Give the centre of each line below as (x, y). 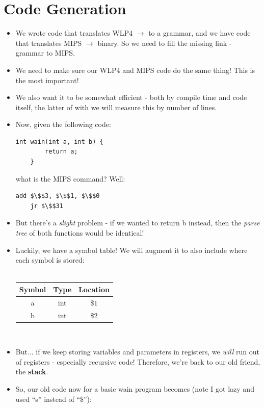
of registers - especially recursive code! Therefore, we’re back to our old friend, (138, 361)
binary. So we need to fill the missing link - (165, 43)
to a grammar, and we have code (200, 33)
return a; (61, 152)
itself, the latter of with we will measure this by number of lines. (116, 107)
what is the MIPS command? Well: (70, 178)
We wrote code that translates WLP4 (74, 33)
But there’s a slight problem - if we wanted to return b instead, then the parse (138, 223)
